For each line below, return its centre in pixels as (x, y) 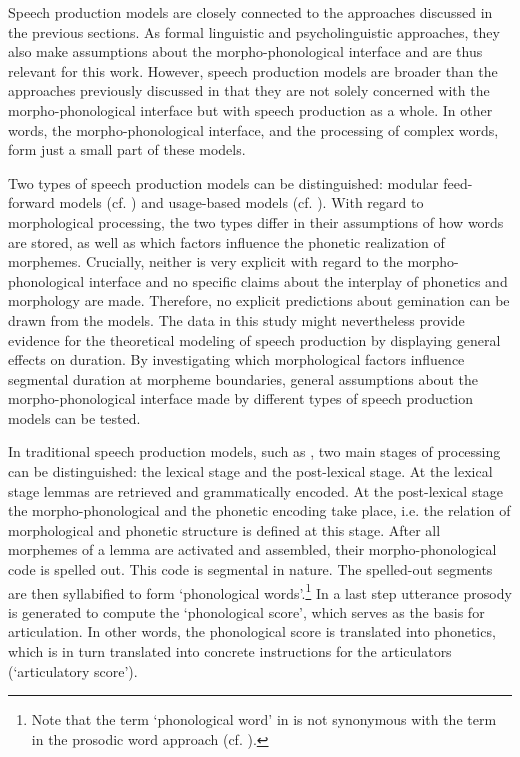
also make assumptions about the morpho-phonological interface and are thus (245, 51)
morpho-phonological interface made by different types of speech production (241, 398)
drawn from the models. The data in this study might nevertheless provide (236, 319)
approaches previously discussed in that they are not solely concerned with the (249, 90)
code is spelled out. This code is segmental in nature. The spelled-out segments (250, 569)
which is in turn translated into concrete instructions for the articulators (230, 651)
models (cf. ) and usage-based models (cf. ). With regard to (241, 202)
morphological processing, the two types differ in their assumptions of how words (256, 221)
